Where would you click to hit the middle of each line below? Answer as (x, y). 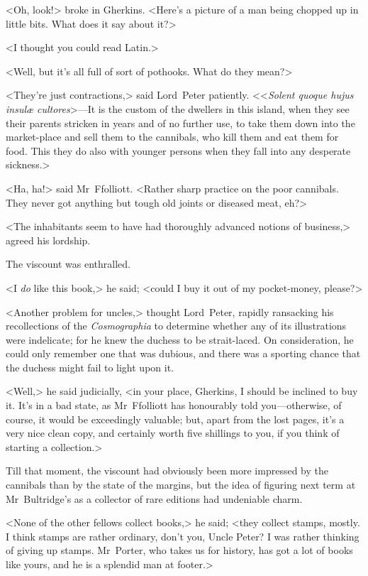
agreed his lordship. (48, 240)
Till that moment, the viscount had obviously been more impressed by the (167, 471)
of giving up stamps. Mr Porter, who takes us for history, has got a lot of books (179, 550)
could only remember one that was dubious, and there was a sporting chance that (183, 353)
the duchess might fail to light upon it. (90, 367)
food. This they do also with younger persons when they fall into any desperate (178, 150)
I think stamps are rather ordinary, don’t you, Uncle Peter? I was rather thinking (183, 536)
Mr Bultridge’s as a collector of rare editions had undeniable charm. (154, 498)
